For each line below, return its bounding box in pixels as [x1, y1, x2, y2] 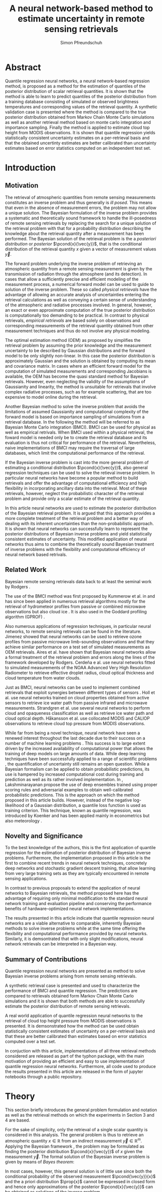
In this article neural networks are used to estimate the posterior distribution [5, 505, 156, 511]
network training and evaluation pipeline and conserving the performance [5, 901, 152, 907]
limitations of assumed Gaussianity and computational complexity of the [5, 409, 149, 414]
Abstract [5, 62, 41, 73]
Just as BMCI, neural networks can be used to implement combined [5, 684, 140, 690]
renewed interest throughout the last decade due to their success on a [5, 735, 146, 741]
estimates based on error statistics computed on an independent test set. [5, 145, 151, 151]
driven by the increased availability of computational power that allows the [5, 745, 153, 751]
